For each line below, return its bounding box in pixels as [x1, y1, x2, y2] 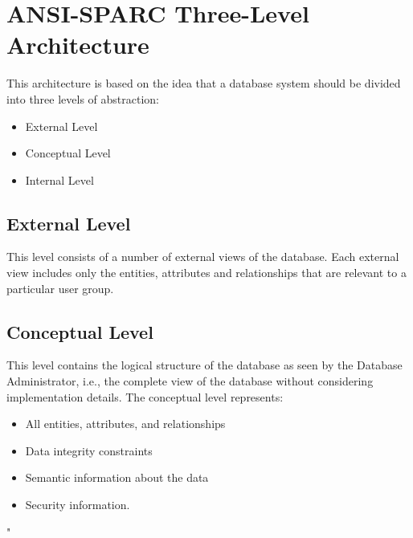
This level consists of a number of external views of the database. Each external [6, 248, 399, 265]
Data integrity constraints [25, 442, 153, 459]
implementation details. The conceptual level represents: [6, 388, 284, 405]
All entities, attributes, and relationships [25, 415, 226, 432]
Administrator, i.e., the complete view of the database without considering [6, 373, 374, 389]
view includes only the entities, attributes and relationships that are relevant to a [6, 264, 407, 281]
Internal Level [25, 171, 94, 188]
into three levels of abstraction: [6, 90, 160, 107]
